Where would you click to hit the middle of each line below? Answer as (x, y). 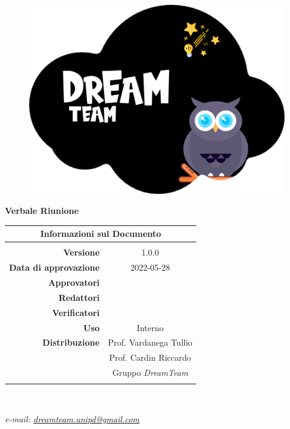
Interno (150, 327)
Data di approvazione (54, 267)
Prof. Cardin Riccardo (150, 357)
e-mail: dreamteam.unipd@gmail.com (72, 419)
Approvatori (74, 282)
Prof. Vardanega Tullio (150, 342)
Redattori (79, 297)
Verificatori (76, 312)
